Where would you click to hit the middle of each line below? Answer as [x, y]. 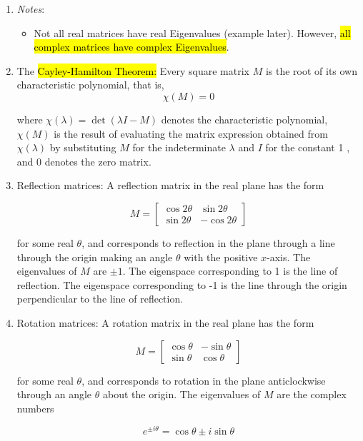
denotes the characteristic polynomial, [244, 119]
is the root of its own [312, 70]
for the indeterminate [179, 147]
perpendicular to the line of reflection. [100, 299]
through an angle [54, 394]
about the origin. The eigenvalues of [181, 394]
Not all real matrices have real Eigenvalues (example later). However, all [192, 32]
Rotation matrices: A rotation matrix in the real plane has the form [165, 322]
